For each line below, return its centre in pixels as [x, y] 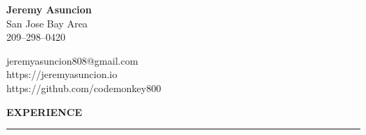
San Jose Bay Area [47, 23]
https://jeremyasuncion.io [62, 74]
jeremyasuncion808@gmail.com [72, 60]
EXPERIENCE [44, 111]
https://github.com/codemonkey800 [84, 88]
